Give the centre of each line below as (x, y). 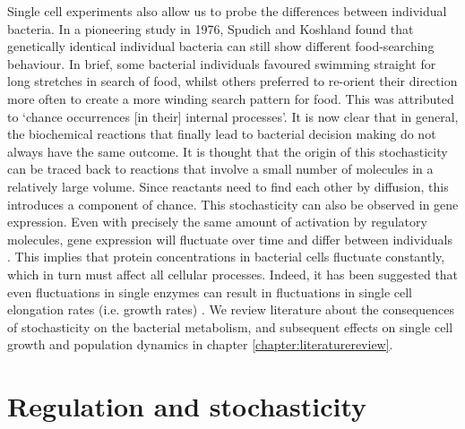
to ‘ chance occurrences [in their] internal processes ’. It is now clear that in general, (233, 116)
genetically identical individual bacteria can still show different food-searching (221, 46)
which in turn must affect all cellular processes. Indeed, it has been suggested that (233, 274)
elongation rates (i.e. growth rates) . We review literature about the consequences (231, 309)
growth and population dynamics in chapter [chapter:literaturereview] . (200, 344)
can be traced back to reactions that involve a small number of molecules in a (220, 169)
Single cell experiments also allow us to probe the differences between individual (227, 11)
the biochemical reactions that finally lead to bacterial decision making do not (222, 134)
